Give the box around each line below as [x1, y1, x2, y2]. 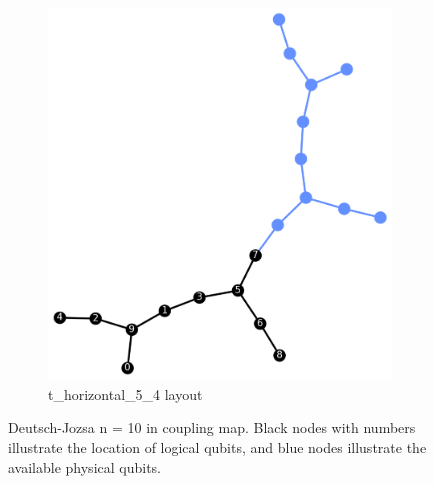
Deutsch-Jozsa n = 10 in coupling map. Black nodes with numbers [8, 417, 416, 438]
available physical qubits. [8, 456, 162, 477]
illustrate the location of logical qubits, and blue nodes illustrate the [8, 436, 427, 457]
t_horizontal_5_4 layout [48, 383, 203, 404]
